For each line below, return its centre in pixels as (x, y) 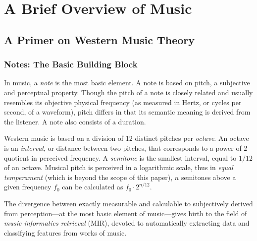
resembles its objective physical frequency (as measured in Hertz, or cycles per (123, 102)
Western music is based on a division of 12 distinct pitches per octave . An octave (127, 138)
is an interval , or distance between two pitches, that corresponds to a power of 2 (126, 148)
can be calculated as (93, 187)
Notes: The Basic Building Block (71, 64)
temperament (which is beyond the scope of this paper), (88, 177)
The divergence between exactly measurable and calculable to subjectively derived (128, 203)
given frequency (28, 187)
